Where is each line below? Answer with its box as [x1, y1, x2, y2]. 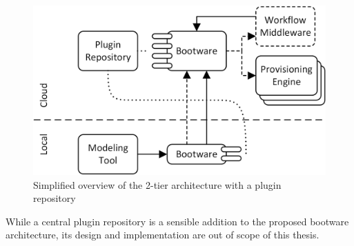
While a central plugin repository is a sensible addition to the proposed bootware [6, 214, 349, 228]
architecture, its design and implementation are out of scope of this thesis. [6, 227, 319, 242]
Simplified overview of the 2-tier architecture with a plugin [33, 177, 282, 192]
